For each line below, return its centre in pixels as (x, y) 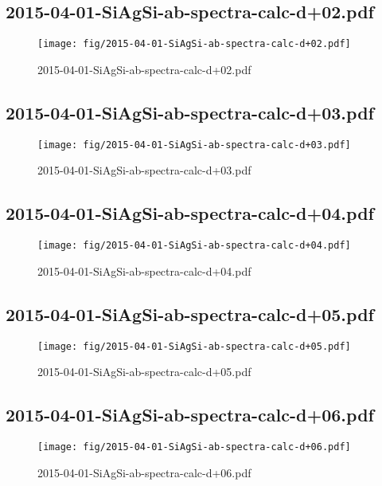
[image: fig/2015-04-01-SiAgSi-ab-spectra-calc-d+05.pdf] (194, 346)
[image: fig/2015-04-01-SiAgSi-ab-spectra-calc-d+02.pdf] (194, 44)
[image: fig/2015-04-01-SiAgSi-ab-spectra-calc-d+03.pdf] (194, 145)
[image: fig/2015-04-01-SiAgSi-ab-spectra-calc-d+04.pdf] (194, 246)
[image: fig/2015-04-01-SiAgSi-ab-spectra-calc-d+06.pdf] (194, 447)
